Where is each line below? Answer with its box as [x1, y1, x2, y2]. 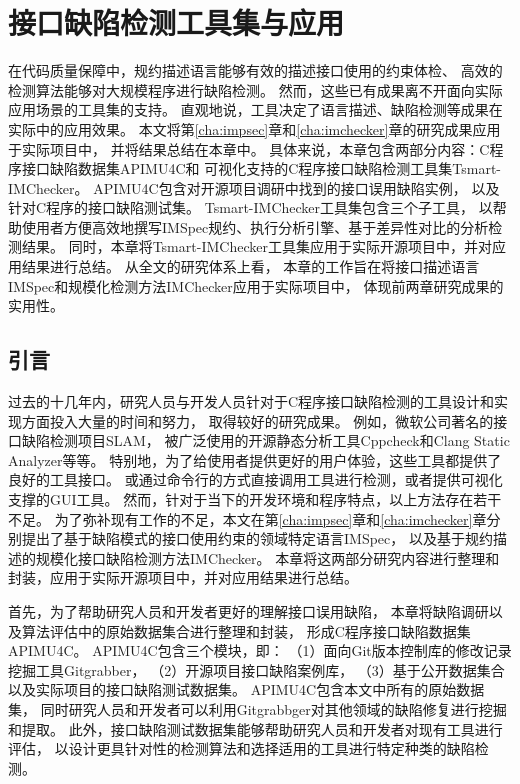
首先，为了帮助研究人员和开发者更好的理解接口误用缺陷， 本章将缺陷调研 [8, 600, 489, 621]
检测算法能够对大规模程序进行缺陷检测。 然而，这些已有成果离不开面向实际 [8, 79, 503, 100]
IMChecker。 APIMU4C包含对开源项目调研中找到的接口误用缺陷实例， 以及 [8, 177, 500, 198]
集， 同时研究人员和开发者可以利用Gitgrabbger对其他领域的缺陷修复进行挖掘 [8, 698, 507, 719]
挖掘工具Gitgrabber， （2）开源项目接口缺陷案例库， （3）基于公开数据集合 [8, 659, 505, 680]
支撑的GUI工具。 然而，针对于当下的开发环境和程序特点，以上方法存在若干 [8, 489, 502, 510]
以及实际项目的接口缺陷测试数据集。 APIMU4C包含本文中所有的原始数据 [8, 679, 485, 700]
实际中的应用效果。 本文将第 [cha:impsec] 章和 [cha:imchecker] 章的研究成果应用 [8, 118, 501, 139]
